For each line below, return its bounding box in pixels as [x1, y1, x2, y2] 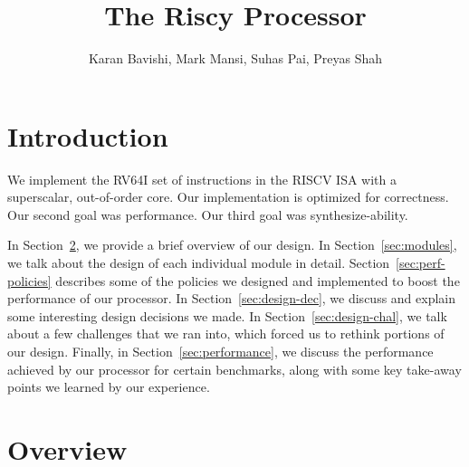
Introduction [7, 117, 168, 154]
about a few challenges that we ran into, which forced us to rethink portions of [7, 324, 445, 343]
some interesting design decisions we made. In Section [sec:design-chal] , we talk [7, 306, 447, 325]
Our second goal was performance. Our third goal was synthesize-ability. [7, 205, 408, 224]
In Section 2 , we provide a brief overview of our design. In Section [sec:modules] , [7, 235, 457, 254]
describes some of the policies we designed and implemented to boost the [55, 271, 460, 290]
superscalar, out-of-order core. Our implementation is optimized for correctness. [7, 187, 449, 206]
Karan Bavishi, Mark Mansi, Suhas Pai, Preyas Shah [88, 49, 383, 68]
